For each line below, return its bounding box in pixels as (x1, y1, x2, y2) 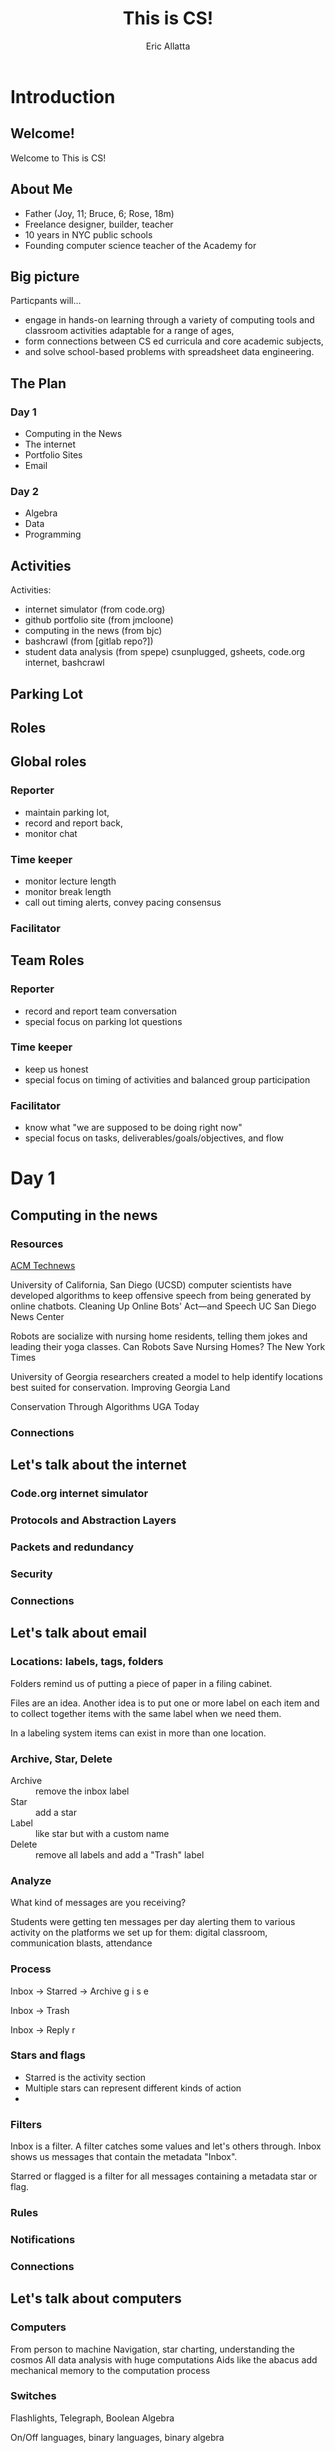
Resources (10, 1237, 64, 1251)
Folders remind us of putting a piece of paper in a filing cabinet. (10, 1677, 273, 1689)
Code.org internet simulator (10, 1487, 149, 1501)
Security (10, 1567, 53, 1581)
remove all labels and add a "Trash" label (35, 1848, 205, 1861)
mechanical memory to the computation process (10, 2364, 211, 2376)
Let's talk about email (10, 1625, 147, 1642)
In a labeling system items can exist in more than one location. (10, 1727, 267, 1739)
